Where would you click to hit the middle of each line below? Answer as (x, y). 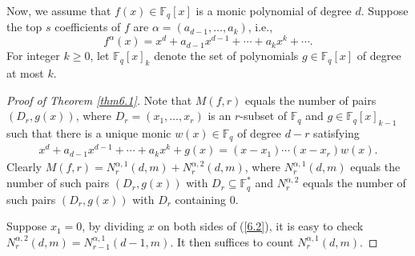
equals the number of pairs (310, 100)
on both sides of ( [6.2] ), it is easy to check (261, 226)
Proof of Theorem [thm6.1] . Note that (99, 100)
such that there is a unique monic (89, 132)
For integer (33, 56)
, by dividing (113, 226)
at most (25, 72)
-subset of (264, 116)
